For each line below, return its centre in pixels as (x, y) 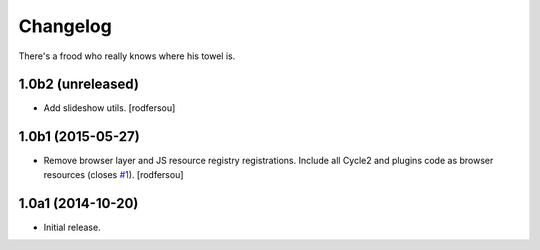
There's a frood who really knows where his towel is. (127, 56)
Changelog (65, 26)
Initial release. (72, 227)
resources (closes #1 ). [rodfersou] (113, 174)
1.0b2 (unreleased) (79, 84)
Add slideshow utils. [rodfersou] (109, 108)
